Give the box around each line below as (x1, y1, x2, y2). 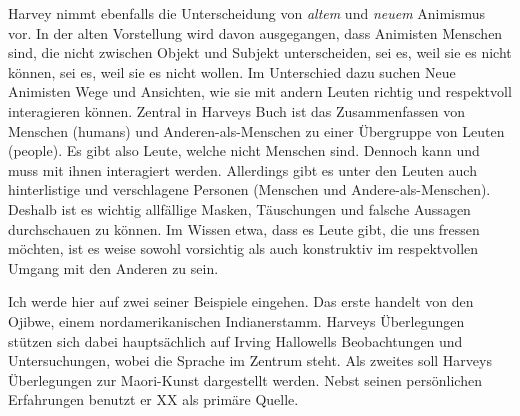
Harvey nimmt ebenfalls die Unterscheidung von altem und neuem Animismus (8, 3, 486, 23)
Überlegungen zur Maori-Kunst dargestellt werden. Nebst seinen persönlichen (8, 369, 482, 390)
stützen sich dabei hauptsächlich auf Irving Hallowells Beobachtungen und (8, 330, 463, 351)
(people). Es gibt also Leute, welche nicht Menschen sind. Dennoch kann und (8, 140, 480, 161)
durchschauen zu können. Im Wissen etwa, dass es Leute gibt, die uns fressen (8, 218, 480, 239)
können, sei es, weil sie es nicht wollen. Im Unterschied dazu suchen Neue (8, 61, 456, 82)
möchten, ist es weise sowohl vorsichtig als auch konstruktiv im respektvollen (8, 238, 479, 259)
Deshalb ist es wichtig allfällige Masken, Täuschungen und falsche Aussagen (8, 198, 471, 219)
